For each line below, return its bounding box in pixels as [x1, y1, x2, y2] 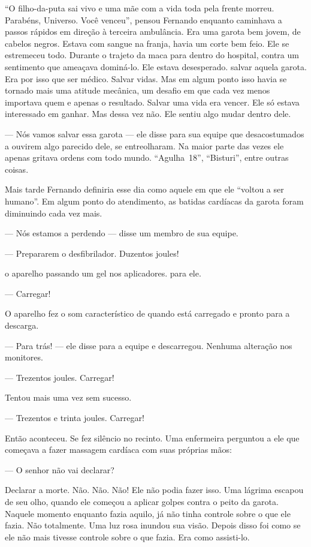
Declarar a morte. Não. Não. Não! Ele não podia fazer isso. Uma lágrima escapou [5, 483, 304, 496]
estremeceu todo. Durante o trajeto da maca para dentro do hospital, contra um [5, 49, 299, 61]
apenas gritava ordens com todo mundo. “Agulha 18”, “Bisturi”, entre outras [5, 151, 289, 164]
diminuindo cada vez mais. [5, 206, 102, 219]
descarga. [5, 319, 39, 332]
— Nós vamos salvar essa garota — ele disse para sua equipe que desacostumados [5, 127, 304, 140]
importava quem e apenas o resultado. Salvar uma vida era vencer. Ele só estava [5, 95, 300, 108]
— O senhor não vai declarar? [5, 463, 114, 476]
